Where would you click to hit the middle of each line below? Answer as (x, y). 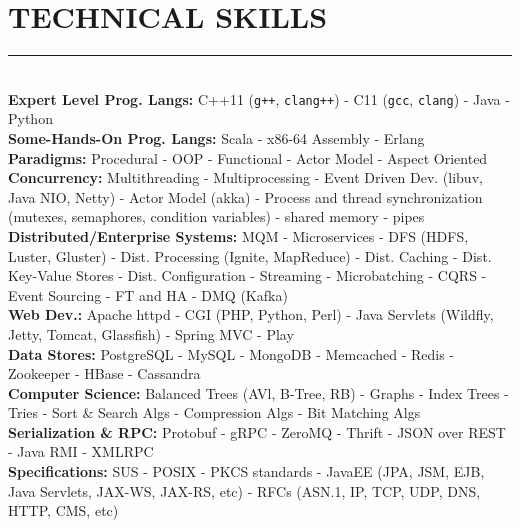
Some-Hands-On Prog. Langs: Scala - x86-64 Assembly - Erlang (216, 137)
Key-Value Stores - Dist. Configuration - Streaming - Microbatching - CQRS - (247, 275)
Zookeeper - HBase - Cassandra (104, 373)
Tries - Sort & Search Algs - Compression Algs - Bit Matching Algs (214, 412)
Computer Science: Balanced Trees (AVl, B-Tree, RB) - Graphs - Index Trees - (258, 392)
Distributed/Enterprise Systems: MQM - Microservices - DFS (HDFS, (238, 235)
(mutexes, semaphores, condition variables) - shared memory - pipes (216, 216)
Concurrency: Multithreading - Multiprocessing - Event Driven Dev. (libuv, (245, 177)
